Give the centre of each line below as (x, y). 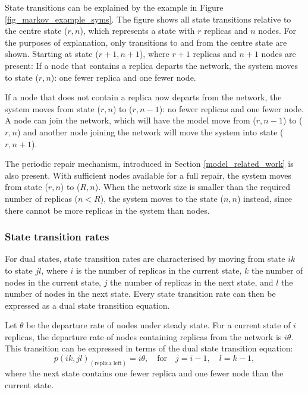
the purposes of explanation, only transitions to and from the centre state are (146, 42)
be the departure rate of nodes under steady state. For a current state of (158, 325)
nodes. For (277, 31)
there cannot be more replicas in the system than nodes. (107, 210)
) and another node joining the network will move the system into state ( (150, 131)
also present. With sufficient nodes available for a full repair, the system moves (148, 175)
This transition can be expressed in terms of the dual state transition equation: (149, 348)
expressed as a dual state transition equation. (87, 305)
